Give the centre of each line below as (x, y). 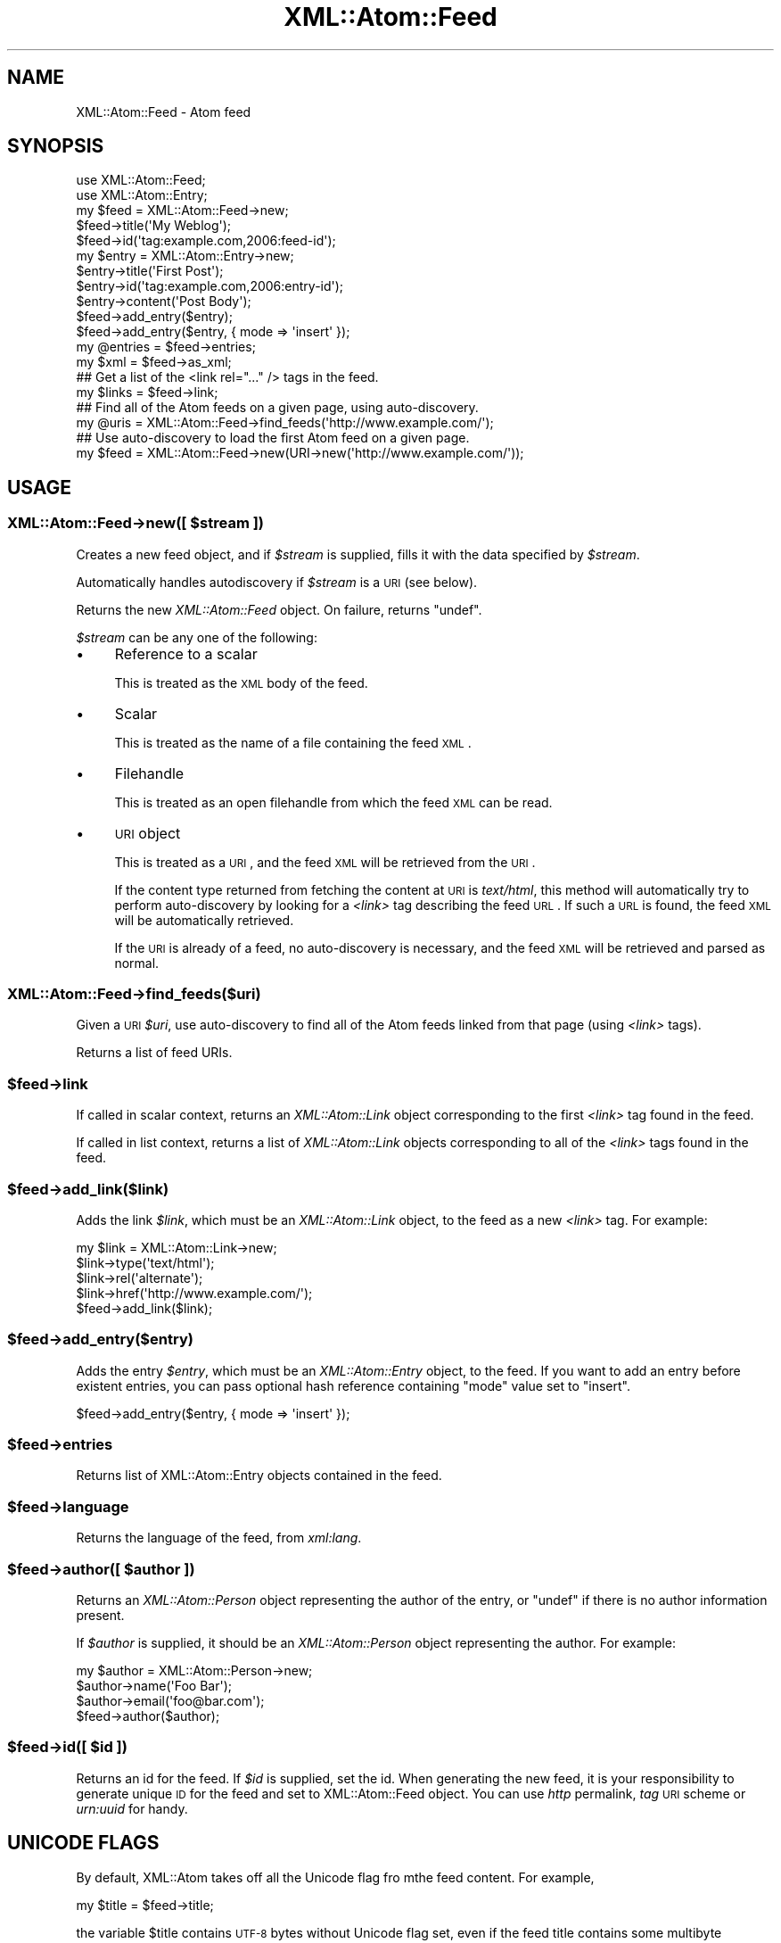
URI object (148, 833)
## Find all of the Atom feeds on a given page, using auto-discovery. (277, 408)
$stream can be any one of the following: (197, 637)
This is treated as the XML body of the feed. (241, 682)
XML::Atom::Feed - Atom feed (164, 112)
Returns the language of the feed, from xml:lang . (219, 1538)
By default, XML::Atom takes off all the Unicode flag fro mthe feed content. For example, (335, 1877)
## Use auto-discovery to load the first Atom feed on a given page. (273, 438)
